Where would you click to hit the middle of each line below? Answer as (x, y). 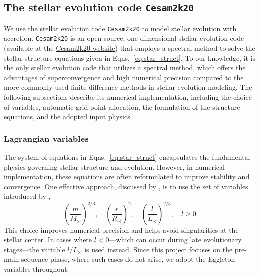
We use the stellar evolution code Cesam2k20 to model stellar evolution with (120, 28)
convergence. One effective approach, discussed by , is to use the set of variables (126, 186)
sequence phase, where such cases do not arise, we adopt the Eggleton (128, 259)
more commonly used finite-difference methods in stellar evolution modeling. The (128, 87)
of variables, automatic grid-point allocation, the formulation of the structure (122, 106)
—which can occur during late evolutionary (175, 239)
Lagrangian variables (46, 138)
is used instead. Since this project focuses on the (158, 249)
